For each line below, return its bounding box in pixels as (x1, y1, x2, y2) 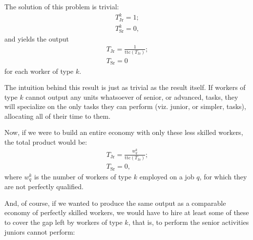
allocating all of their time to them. (4, 110, 111, 121)
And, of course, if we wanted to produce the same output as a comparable (4, 197, 226, 208)
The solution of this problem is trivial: (4, 1, 119, 11)
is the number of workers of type (34, 171, 132, 181)
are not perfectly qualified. (4, 181, 84, 192)
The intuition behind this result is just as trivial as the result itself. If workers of (4, 82, 246, 92)
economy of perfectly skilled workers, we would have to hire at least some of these (4, 207, 249, 218)
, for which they (199, 171, 247, 181)
